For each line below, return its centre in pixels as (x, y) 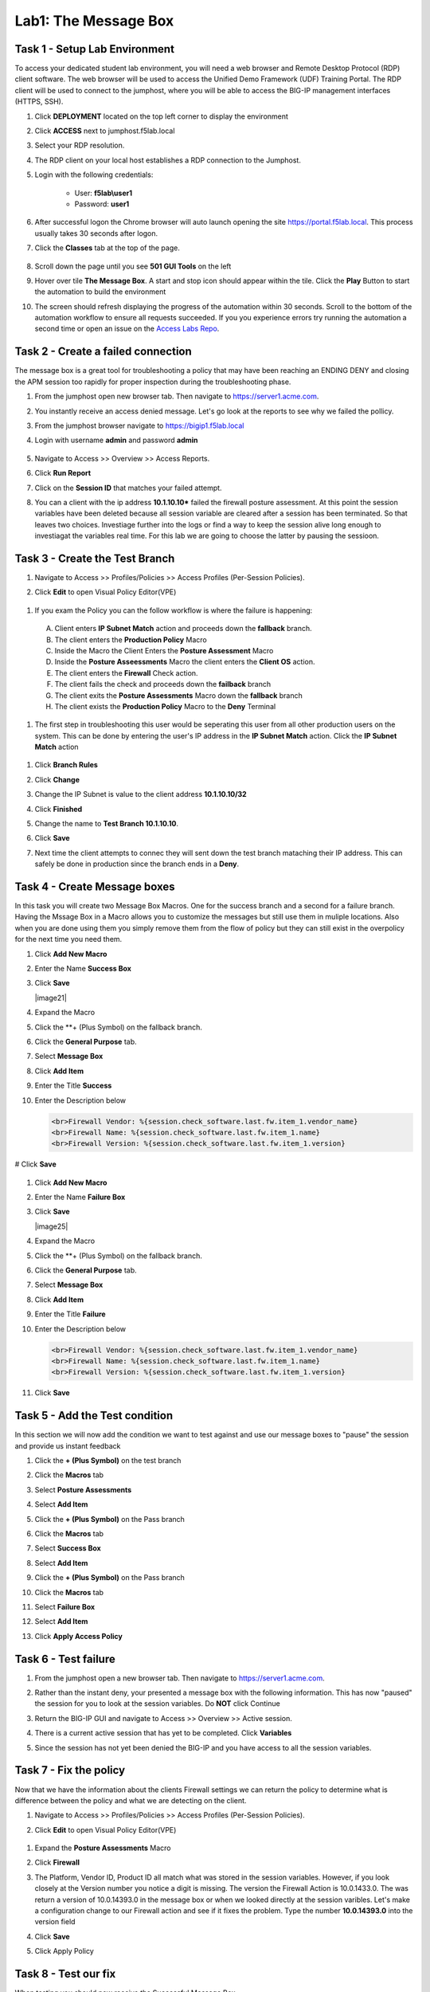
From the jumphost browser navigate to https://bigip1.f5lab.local (139, 425)
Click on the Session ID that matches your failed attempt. (128, 488)
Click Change (57, 779)
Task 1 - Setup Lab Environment (95, 49)
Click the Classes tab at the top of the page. (107, 248)
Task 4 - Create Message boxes (95, 887)
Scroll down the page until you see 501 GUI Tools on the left (133, 266)
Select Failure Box (65, 1606)
